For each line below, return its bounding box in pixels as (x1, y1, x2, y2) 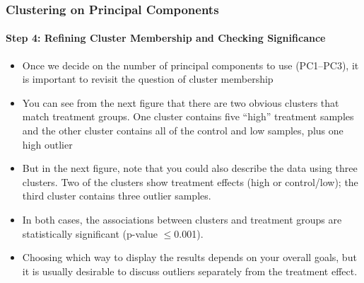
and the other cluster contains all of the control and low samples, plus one (22, 123, 344, 138)
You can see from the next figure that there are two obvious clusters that (22, 95, 339, 110)
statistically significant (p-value (22, 226, 158, 241)
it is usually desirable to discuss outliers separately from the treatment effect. (22, 263, 358, 278)
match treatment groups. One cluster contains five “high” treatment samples (22, 109, 354, 124)
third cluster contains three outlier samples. (22, 188, 211, 203)
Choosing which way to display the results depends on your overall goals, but (22, 250, 357, 265)
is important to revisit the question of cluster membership (22, 71, 274, 86)
